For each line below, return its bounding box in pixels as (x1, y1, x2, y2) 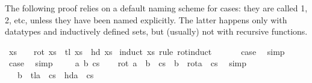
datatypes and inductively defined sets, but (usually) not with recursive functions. (5, 25, 308, 38)
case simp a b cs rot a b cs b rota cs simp (8, 57, 247, 69)
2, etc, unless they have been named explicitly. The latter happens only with (5, 13, 287, 26)
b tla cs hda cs (17, 68, 94, 81)
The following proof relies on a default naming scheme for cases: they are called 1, (5, 2, 308, 14)
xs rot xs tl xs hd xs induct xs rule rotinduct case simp (8, 45, 285, 57)
